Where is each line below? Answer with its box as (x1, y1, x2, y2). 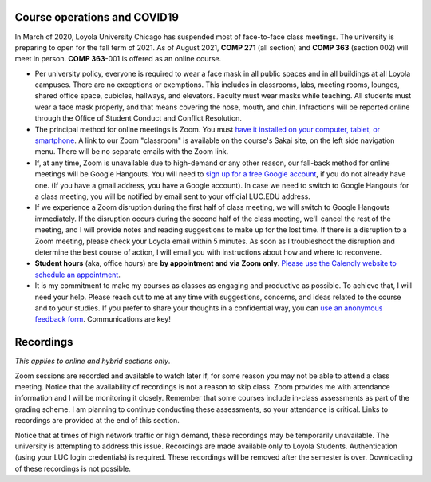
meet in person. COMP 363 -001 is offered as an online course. (14, 54, 222, 64)
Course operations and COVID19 (14, 10, 180, 24)
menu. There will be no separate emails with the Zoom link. (34, 147, 229, 156)
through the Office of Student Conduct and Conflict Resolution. (34, 113, 243, 123)
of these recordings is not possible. (14, 464, 131, 473)
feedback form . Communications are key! (34, 314, 171, 324)
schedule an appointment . (34, 270, 121, 279)
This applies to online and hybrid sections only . (14, 356, 171, 366)
